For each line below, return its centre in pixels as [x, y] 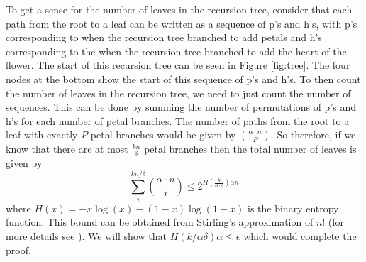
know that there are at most [67, 149]
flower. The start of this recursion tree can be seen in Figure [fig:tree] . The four [178, 65]
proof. [18, 250]
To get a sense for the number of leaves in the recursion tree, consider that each [179, 9]
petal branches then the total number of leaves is [250, 149]
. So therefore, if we [313, 135]
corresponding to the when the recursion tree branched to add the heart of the [176, 51]
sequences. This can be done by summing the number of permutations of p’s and [181, 107]
